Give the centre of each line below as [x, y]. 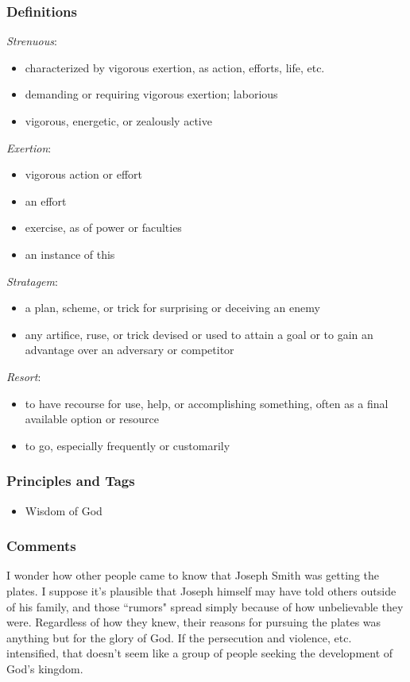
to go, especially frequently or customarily [128, 445]
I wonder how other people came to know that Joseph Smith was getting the [193, 575]
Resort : [24, 376]
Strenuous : [32, 41]
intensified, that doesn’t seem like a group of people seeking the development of [200, 653]
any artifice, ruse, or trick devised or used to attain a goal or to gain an [199, 334]
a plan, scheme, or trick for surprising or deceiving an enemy [172, 308]
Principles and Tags [71, 481]
